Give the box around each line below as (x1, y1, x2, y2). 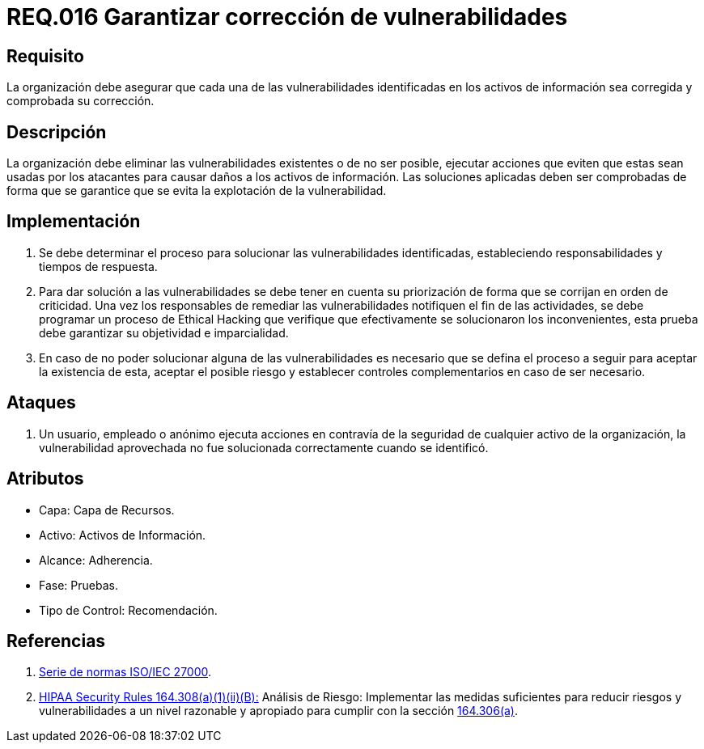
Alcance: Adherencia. (39, 552, 153, 567)
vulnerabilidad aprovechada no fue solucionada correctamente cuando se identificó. (39, 440, 489, 455)
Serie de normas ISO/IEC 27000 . (39, 665, 212, 679)
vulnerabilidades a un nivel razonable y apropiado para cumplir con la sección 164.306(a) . (39, 704, 518, 718)
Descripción (6, 121, 107, 142)
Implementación (6, 211, 141, 232)
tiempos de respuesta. (39, 259, 158, 273)
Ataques (6, 392, 76, 413)
